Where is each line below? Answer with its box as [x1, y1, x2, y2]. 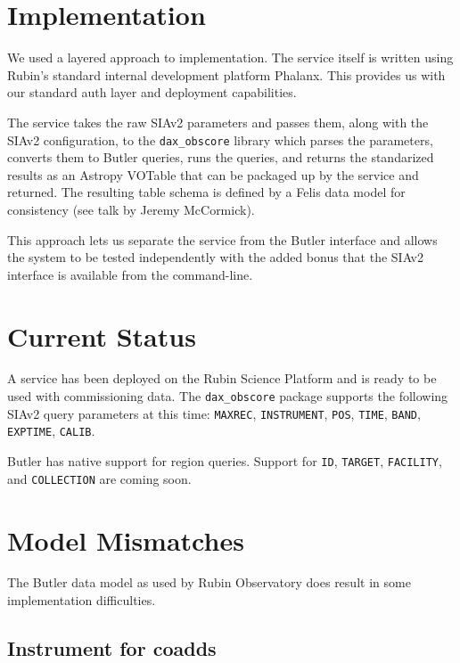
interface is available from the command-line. [7, 265, 253, 283]
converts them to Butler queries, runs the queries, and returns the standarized [7, 148, 434, 167]
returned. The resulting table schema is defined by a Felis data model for [7, 183, 406, 201]
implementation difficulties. [7, 591, 156, 610]
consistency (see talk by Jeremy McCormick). [7, 200, 255, 218]
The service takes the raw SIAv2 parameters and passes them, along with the [7, 112, 429, 131]
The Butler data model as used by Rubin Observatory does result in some [7, 573, 411, 592]
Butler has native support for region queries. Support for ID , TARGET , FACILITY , [7, 452, 442, 470]
